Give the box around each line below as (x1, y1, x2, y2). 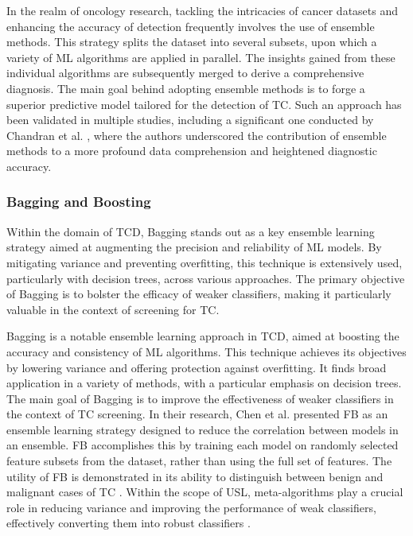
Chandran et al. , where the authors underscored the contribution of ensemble (6, 126, 387, 143)
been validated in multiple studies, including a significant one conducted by (6, 111, 374, 128)
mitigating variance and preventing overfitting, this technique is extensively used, (6, 254, 403, 270)
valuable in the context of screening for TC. (6, 301, 220, 317)
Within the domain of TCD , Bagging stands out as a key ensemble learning (6, 223, 375, 239)
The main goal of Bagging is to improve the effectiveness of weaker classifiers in (6, 390, 394, 406)
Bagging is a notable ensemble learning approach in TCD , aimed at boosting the (6, 328, 399, 344)
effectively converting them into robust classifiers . (6, 515, 251, 531)
